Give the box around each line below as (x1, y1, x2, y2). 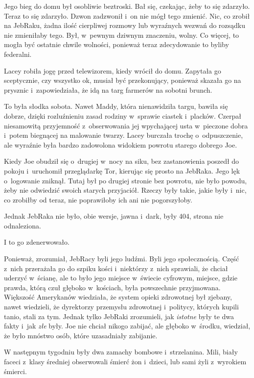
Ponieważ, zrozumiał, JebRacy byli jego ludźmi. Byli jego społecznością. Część (4, 253, 239, 264)
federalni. (4, 49, 32, 59)
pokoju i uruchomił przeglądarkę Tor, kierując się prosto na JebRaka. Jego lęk (4, 165, 240, 176)
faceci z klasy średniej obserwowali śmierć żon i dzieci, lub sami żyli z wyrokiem (4, 356, 247, 366)
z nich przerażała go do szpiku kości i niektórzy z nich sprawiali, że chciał (4, 263, 228, 273)
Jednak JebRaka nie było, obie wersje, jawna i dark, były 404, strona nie (4, 211, 224, 221)
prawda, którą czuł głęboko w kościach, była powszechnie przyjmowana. (4, 282, 221, 292)
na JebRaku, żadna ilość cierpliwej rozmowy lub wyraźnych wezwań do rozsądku (4, 20, 246, 30)
